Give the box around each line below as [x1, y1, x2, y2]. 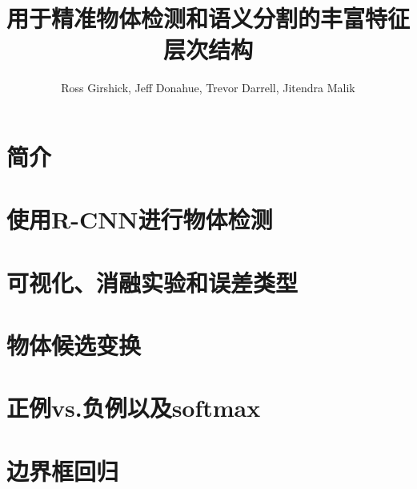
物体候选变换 [6, 329, 142, 362]
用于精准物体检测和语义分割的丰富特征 [6, 2, 411, 34]
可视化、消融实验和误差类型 [6, 265, 299, 298]
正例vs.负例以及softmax [6, 391, 261, 424]
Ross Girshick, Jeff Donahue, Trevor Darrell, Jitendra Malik [61, 79, 355, 96]
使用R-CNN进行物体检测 [6, 203, 273, 236]
